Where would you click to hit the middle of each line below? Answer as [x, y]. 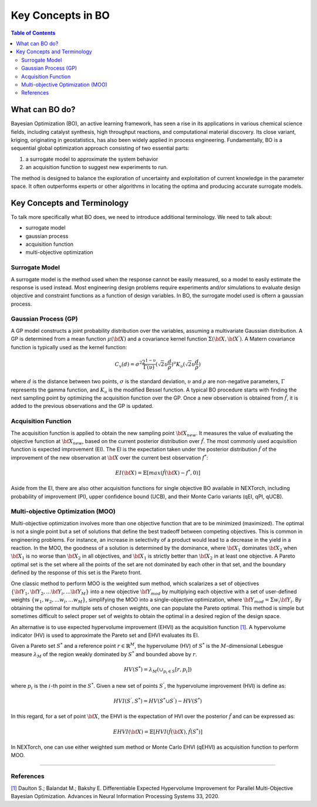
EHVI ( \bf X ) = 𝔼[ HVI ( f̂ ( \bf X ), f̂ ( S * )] [158, 731]
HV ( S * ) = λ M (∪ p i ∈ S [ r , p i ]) [158, 670]
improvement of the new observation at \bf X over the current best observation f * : [109, 457]
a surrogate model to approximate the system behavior [92, 159]
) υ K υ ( [178, 364]
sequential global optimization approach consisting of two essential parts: [100, 148]
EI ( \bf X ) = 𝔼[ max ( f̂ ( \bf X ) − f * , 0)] [158, 472]
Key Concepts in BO [60, 15]
